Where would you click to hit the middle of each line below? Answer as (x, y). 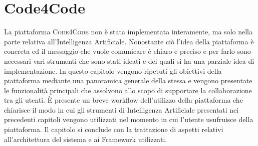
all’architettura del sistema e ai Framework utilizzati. (86, 139)
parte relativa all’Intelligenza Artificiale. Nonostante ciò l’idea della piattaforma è (129, 41)
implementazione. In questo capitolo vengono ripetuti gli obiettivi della (113, 71)
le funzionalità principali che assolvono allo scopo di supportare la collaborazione (128, 90)
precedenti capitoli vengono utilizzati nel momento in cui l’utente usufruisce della (129, 119)
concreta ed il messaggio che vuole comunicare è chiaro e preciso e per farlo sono (127, 51)
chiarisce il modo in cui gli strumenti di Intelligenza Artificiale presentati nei (121, 109)
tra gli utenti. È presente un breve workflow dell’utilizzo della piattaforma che (123, 100)
